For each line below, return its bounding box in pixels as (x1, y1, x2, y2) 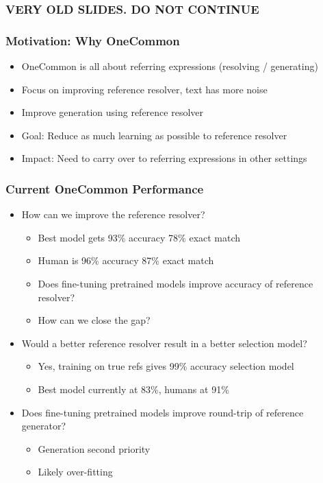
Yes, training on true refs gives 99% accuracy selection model (38, 359, 294, 373)
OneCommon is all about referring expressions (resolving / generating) (21, 59, 318, 73)
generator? (21, 419, 66, 433)
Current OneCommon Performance (5, 180, 204, 197)
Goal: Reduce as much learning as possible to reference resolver (21, 128, 287, 142)
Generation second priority (38, 441, 151, 456)
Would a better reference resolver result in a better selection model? (21, 335, 307, 350)
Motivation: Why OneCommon (5, 32, 180, 49)
